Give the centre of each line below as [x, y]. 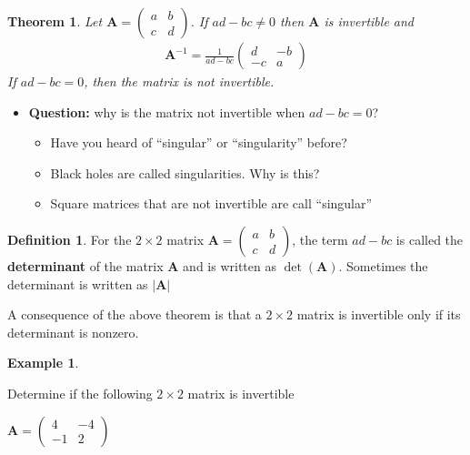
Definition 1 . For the [70, 239]
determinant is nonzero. [73, 332]
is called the [430, 239]
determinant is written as [78, 283]
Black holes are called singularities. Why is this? [185, 172]
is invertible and [369, 21]
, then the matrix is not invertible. [179, 81]
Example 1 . [43, 363]
